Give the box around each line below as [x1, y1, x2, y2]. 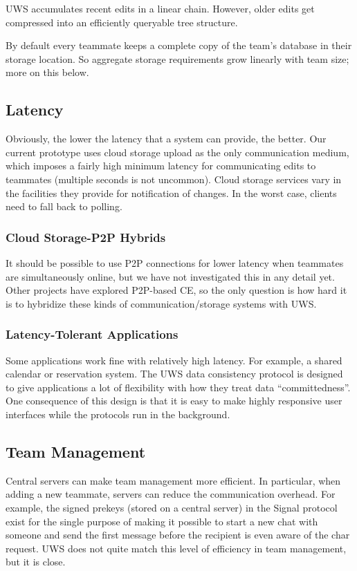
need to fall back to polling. [6, 199, 122, 214]
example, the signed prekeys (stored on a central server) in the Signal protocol [6, 500, 338, 514]
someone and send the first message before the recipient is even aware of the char [6, 527, 350, 542]
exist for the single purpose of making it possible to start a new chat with [6, 514, 318, 528]
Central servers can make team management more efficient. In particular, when [6, 473, 341, 487]
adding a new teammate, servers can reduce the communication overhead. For [6, 487, 336, 501]
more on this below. [6, 65, 89, 79]
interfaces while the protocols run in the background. [6, 406, 230, 421]
